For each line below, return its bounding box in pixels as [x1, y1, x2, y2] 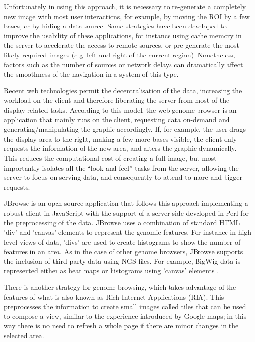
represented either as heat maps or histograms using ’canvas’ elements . [4, 265, 219, 276]
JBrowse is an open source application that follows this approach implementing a [4, 198, 248, 208]
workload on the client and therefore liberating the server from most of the [4, 95, 229, 105]
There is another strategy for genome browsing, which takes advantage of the [4, 282, 236, 292]
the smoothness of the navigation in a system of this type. [4, 69, 179, 79]
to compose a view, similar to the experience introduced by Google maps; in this [4, 311, 247, 321]
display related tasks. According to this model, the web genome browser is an [4, 104, 237, 114]
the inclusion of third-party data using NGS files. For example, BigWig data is [4, 256, 241, 266]
